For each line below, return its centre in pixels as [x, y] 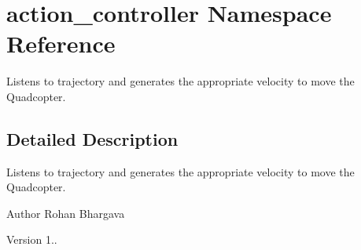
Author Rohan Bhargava [66, 213]
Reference [61, 43]
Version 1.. [32, 239]
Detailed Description [92, 138]
